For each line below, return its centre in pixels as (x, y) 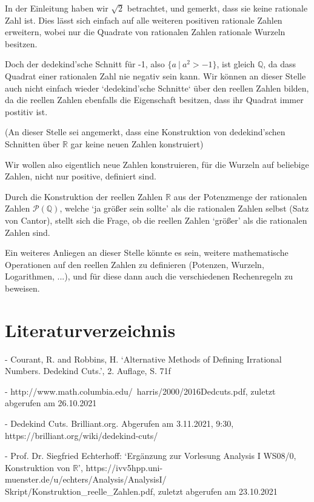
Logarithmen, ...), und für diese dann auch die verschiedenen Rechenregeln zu (149, 276)
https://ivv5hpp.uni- (124, 467)
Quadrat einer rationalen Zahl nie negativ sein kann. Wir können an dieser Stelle (155, 75)
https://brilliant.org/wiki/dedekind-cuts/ (82, 435)
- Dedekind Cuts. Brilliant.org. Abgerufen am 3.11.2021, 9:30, (119, 423)
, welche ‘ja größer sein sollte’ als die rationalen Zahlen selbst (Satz (184, 208)
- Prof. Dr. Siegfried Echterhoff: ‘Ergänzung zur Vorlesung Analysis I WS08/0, (151, 456)
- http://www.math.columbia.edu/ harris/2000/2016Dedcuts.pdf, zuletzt (140, 391)
